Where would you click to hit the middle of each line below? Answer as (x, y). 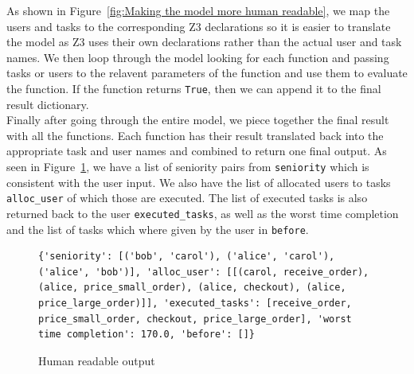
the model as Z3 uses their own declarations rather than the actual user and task (204, 42)
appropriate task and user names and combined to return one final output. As (197, 151)
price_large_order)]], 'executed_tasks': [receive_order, (195, 303)
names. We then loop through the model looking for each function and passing (198, 57)
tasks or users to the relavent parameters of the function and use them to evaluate (207, 73)
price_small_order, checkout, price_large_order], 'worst (195, 319)
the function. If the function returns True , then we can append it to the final (194, 88)
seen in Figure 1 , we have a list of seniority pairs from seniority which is (188, 166)
